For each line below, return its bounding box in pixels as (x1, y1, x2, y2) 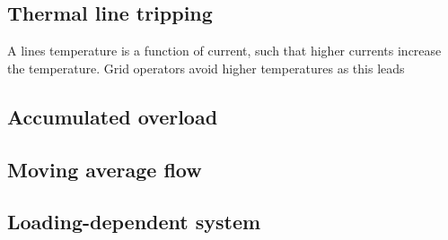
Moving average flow (7, 155, 202, 183)
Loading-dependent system (7, 208, 261, 236)
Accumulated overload (7, 102, 218, 130)
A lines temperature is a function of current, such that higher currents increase (7, 41, 442, 60)
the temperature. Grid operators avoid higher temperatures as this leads (7, 58, 405, 77)
